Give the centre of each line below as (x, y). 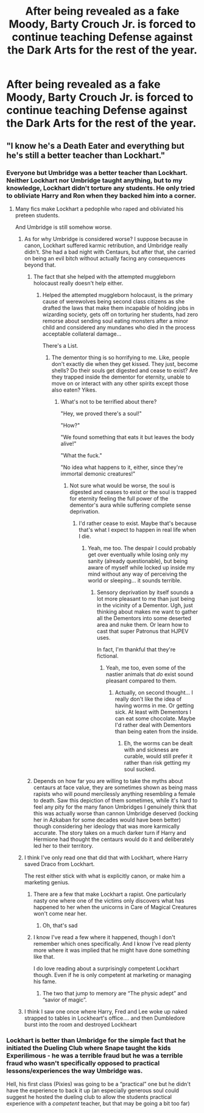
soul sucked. (140, 769)
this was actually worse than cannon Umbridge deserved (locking (116, 813)
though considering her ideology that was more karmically (106, 826)
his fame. (45, 981)
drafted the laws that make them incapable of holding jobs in (118, 308)
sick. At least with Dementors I (153, 712)
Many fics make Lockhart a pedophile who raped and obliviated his (99, 209)
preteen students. (37, 215)
